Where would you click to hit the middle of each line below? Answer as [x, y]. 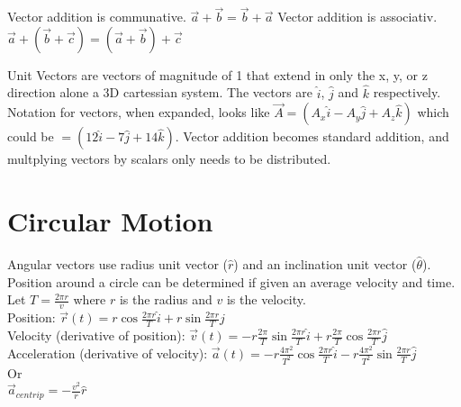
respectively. [407, 92]
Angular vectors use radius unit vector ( [118, 264]
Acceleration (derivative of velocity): [108, 353]
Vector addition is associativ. [357, 17]
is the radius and [166, 299]
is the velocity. [266, 299]
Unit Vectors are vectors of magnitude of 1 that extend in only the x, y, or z [217, 74]
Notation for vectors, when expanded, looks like [139, 112]
